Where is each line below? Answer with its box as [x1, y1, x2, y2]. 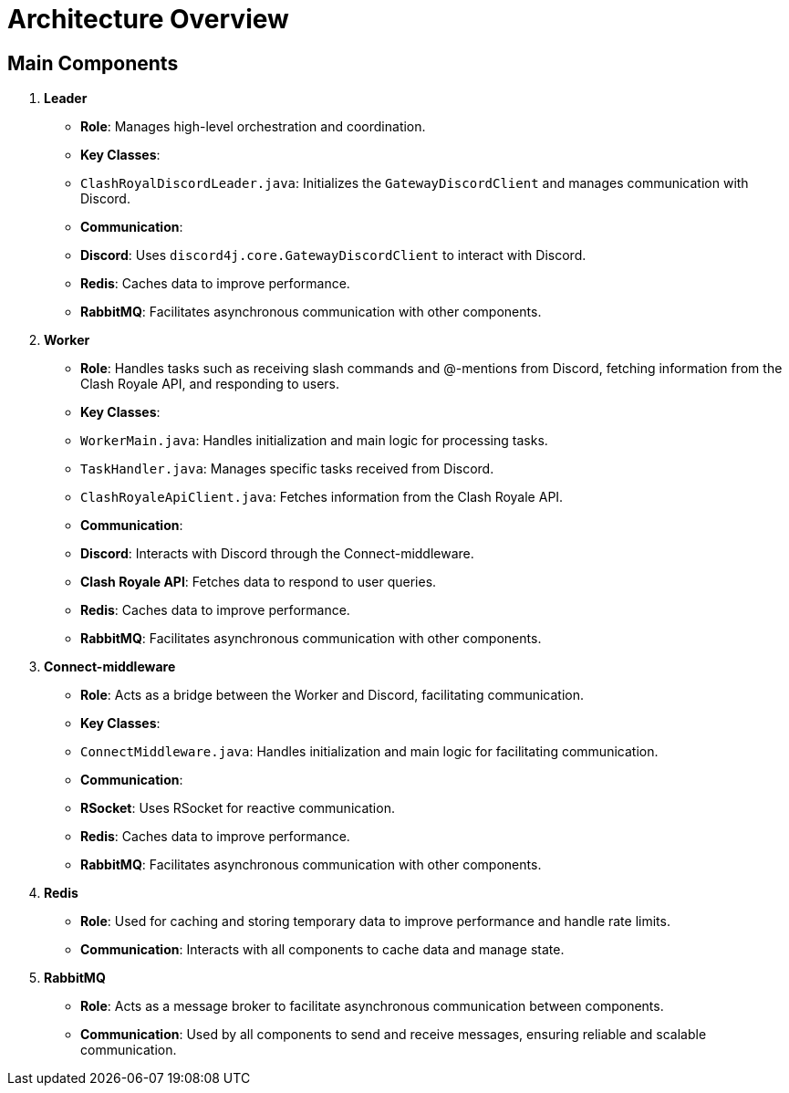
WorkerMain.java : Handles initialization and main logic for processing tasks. [80, 432, 548, 449]
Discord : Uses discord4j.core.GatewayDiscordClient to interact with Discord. [80, 247, 587, 264]
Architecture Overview [7, 4, 289, 35]
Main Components [7, 51, 179, 75]
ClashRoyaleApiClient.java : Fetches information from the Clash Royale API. [80, 489, 564, 505]
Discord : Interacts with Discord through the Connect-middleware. [80, 546, 474, 562]
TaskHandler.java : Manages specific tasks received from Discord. [80, 461, 494, 477]
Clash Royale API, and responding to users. [80, 376, 340, 392]
